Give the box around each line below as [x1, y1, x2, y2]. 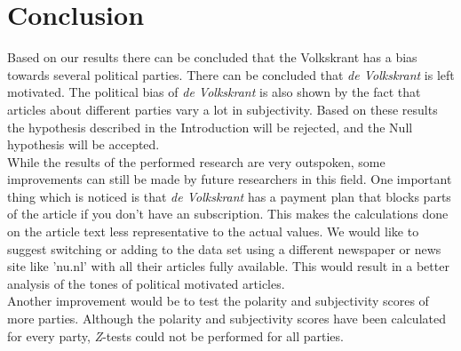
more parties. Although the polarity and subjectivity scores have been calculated [7, 309, 446, 328]
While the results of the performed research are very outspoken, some [7, 152, 385, 171]
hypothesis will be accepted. [7, 135, 160, 154]
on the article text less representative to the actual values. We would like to [7, 222, 419, 241]
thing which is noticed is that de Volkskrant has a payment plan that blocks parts [7, 187, 451, 205]
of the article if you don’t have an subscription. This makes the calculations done [7, 204, 449, 223]
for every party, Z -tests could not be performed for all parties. [7, 326, 344, 345]
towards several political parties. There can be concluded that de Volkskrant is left [7, 65, 455, 84]
